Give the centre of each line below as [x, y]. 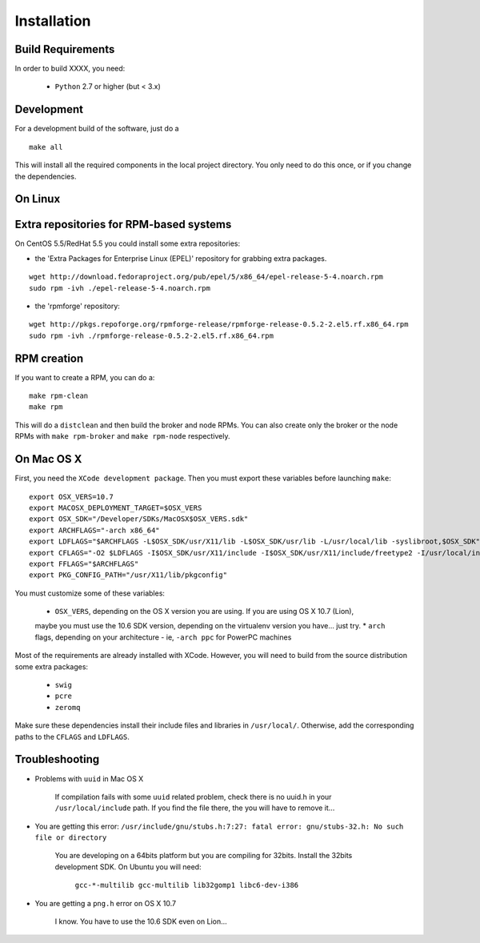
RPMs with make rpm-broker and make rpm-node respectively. [122, 436]
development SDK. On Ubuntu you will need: [128, 867]
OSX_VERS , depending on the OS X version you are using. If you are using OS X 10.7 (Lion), [204, 612]
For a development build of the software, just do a [97, 129]
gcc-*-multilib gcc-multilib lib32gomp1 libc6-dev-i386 [187, 885]
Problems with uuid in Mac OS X [89, 778]
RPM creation [49, 358]
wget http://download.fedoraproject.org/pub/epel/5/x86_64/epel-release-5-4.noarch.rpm [206, 277]
